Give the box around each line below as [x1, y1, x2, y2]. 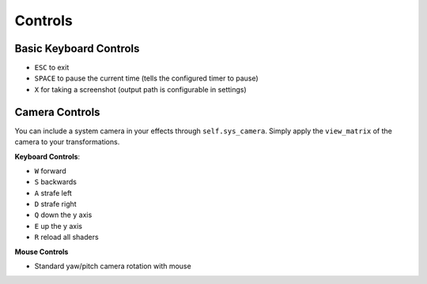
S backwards [34, 177, 77, 187]
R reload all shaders [34, 233, 99, 242]
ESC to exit [34, 63, 70, 73]
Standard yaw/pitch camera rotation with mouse [34, 261, 191, 271]
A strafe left [34, 188, 73, 197]
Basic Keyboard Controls [14, 42, 140, 55]
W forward [34, 166, 66, 175]
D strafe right [34, 200, 77, 209]
